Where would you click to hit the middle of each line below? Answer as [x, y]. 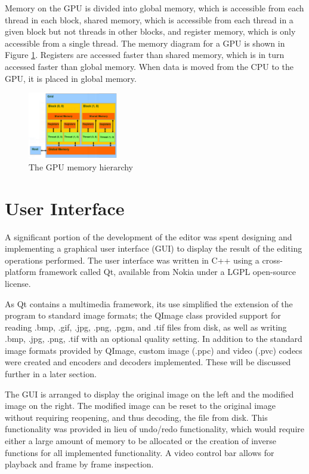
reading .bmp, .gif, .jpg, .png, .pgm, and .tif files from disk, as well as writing [146, 327]
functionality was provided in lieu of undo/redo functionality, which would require [154, 429]
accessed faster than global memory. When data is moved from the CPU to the [149, 66]
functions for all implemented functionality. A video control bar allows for [140, 452]
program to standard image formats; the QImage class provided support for [143, 315]
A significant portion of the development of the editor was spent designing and [149, 236]
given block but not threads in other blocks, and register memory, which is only [150, 31]
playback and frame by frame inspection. [79, 464]
